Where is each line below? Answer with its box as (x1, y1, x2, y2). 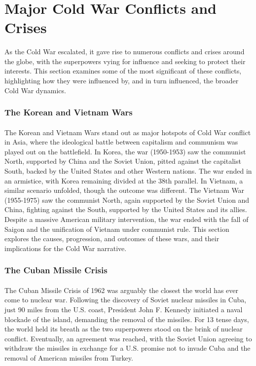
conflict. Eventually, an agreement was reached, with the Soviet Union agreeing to (4, 333, 252, 343)
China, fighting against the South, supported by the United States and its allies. (4, 204, 247, 215)
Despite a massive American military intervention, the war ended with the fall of (4, 214, 249, 224)
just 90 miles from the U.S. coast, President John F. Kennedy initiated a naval (4, 304, 243, 314)
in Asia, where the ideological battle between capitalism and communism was (4, 137, 238, 147)
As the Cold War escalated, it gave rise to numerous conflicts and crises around (4, 46, 245, 57)
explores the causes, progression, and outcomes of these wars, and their (4, 233, 219, 244)
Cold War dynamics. (4, 85, 66, 95)
